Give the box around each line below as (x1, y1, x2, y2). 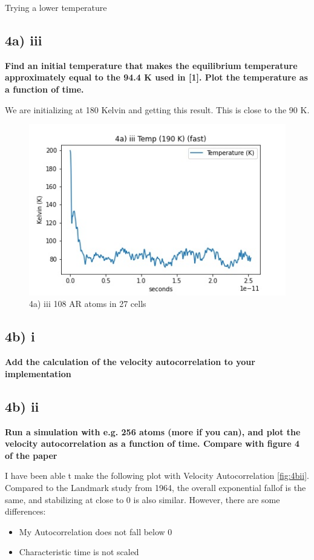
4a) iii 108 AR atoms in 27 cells (29, 297, 146, 310)
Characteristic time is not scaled (19, 545, 139, 558)
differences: (5, 505, 46, 518)
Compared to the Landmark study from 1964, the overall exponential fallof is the (5, 481, 306, 493)
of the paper (5, 449, 57, 461)
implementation (5, 367, 71, 380)
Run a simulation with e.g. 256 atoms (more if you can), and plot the (5, 425, 301, 438)
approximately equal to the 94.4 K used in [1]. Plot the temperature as (5, 71, 308, 84)
